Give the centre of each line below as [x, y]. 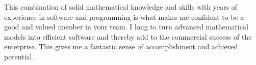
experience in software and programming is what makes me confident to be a [124, 17]
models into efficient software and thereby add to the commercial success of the [128, 36]
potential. [19, 56]
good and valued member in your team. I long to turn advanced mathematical [126, 27]
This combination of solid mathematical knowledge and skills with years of [121, 7]
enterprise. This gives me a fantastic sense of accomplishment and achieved [121, 46]
